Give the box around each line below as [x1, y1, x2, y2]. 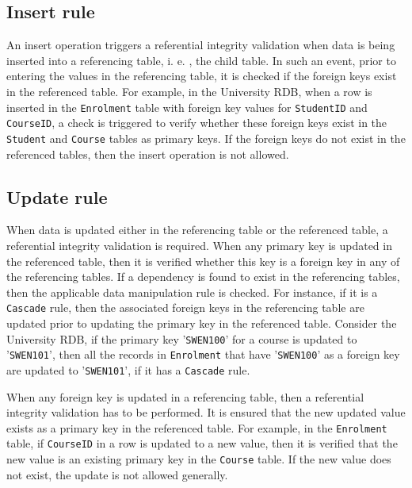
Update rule [6, 184, 108, 209]
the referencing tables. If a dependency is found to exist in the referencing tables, [6, 268, 400, 285]
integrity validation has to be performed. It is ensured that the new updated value [6, 404, 406, 421]
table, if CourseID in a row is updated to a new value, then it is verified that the [6, 435, 398, 451]
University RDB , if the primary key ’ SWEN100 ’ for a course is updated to [6, 330, 357, 347]
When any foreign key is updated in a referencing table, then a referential [6, 388, 364, 405]
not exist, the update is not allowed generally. [6, 466, 228, 482]
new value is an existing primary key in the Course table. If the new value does [6, 451, 391, 467]
